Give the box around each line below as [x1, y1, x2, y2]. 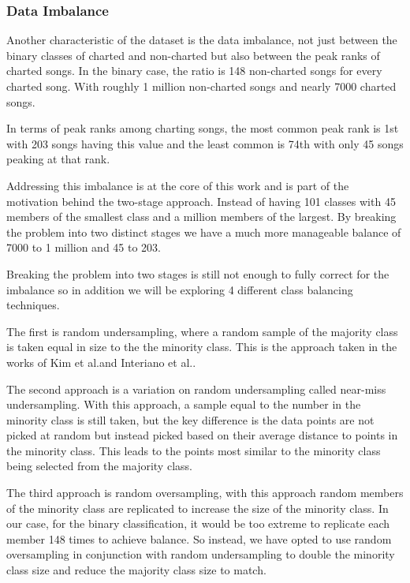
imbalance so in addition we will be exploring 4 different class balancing [6, 281, 353, 297]
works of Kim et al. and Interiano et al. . [6, 353, 196, 370]
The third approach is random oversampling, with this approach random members [6, 484, 404, 501]
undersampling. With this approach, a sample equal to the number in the [6, 396, 361, 413]
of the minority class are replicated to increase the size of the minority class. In [6, 499, 389, 516]
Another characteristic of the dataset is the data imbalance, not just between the [6, 32, 397, 48]
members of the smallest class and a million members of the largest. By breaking [6, 208, 397, 225]
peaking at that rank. [6, 151, 110, 167]
